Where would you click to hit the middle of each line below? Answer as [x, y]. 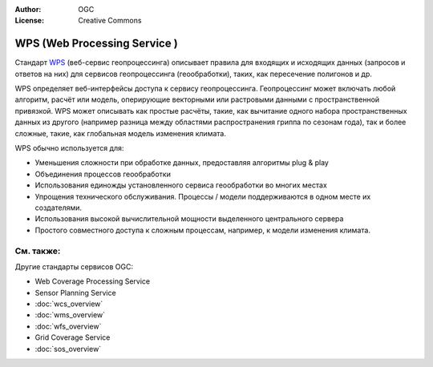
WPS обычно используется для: [69, 148]
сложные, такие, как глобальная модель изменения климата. [120, 133]
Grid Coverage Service [73, 337]
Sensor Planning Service [75, 292]
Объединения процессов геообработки [103, 174]
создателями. [59, 208]
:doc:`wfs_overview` [68, 326]
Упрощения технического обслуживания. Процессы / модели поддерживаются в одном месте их [203, 196]
